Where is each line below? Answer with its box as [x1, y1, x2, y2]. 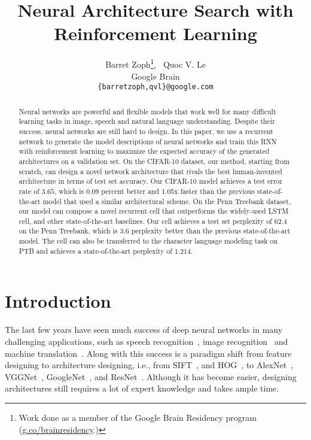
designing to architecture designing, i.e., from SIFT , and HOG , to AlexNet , [5, 359, 294, 371]
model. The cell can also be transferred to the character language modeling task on [19, 236, 278, 246]
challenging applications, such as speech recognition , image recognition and [5, 335, 288, 347]
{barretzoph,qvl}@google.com [97, 83, 214, 92]
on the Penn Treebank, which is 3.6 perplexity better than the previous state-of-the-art [19, 226, 291, 236]
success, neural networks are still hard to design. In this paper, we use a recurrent [19, 126, 273, 136]
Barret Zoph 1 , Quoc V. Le [105, 56, 206, 70]
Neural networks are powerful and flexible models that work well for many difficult [19, 106, 276, 116]
